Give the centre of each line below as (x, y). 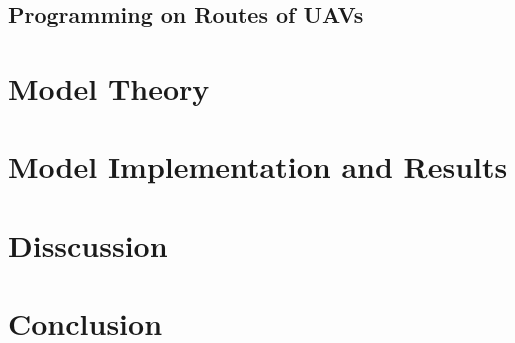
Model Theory (109, 87)
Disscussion (88, 244)
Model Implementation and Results (258, 166)
